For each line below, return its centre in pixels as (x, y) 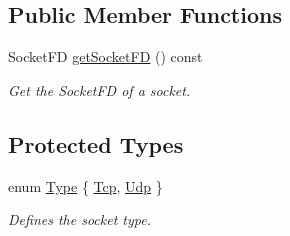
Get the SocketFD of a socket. (99, 89)
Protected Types (96, 143)
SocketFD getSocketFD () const (105, 56)
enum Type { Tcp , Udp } (85, 185)
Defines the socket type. (79, 219)
